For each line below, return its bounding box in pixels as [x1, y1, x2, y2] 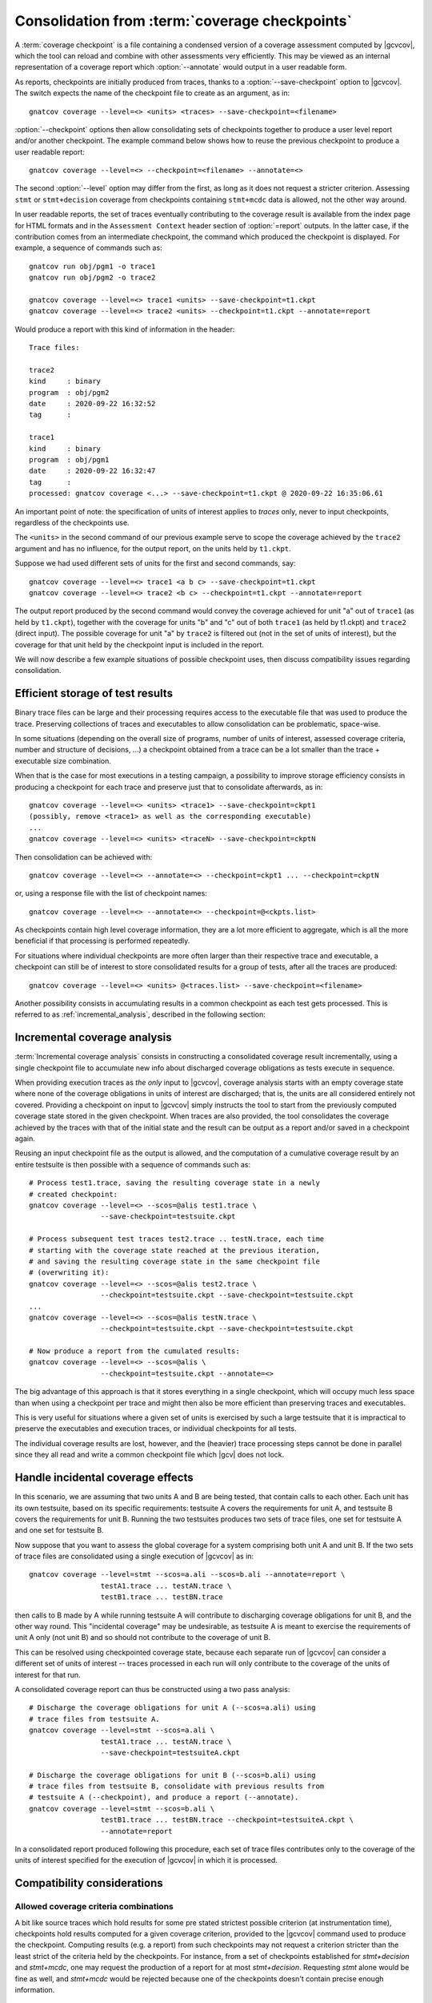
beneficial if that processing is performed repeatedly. [14, 936, 190, 945]
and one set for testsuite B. [14, 1525, 104, 1535]
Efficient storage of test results [14, 687, 174, 700]
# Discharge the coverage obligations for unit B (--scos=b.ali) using [29, 1771, 316, 1779]
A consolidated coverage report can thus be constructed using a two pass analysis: [14, 1684, 290, 1694]
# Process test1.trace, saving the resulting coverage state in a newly [29, 1179, 320, 1187]
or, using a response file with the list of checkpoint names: [14, 889, 207, 898]
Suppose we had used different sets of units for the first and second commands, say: [14, 558, 296, 568]
